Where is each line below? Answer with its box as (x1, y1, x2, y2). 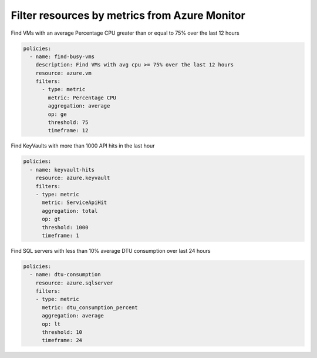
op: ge (48, 111, 67, 118)
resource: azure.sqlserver (35, 279, 114, 286)
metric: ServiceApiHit (42, 199, 107, 206)
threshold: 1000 (42, 224, 89, 230)
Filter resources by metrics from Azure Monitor (11, 9, 246, 22)
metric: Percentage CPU (48, 94, 117, 101)
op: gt (42, 216, 61, 223)
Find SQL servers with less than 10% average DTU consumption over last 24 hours (11, 247, 211, 254)
